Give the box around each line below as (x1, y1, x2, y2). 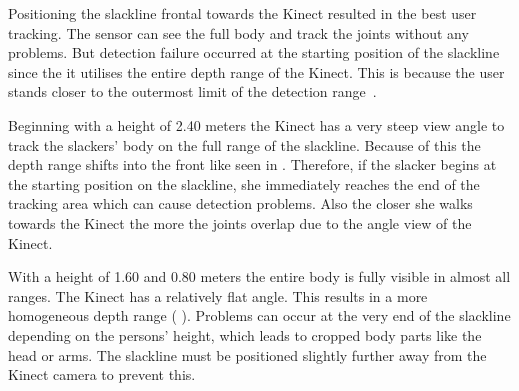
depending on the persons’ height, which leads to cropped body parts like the (8, 324, 482, 345)
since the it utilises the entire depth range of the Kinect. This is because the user (8, 61, 505, 82)
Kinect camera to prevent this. (8, 364, 196, 385)
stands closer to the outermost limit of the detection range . (8, 81, 377, 102)
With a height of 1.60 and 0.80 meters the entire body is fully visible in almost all (8, 266, 511, 287)
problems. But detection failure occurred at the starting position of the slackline (8, 42, 500, 63)
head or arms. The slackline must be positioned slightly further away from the (8, 344, 487, 365)
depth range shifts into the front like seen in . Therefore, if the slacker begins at (8, 154, 497, 175)
